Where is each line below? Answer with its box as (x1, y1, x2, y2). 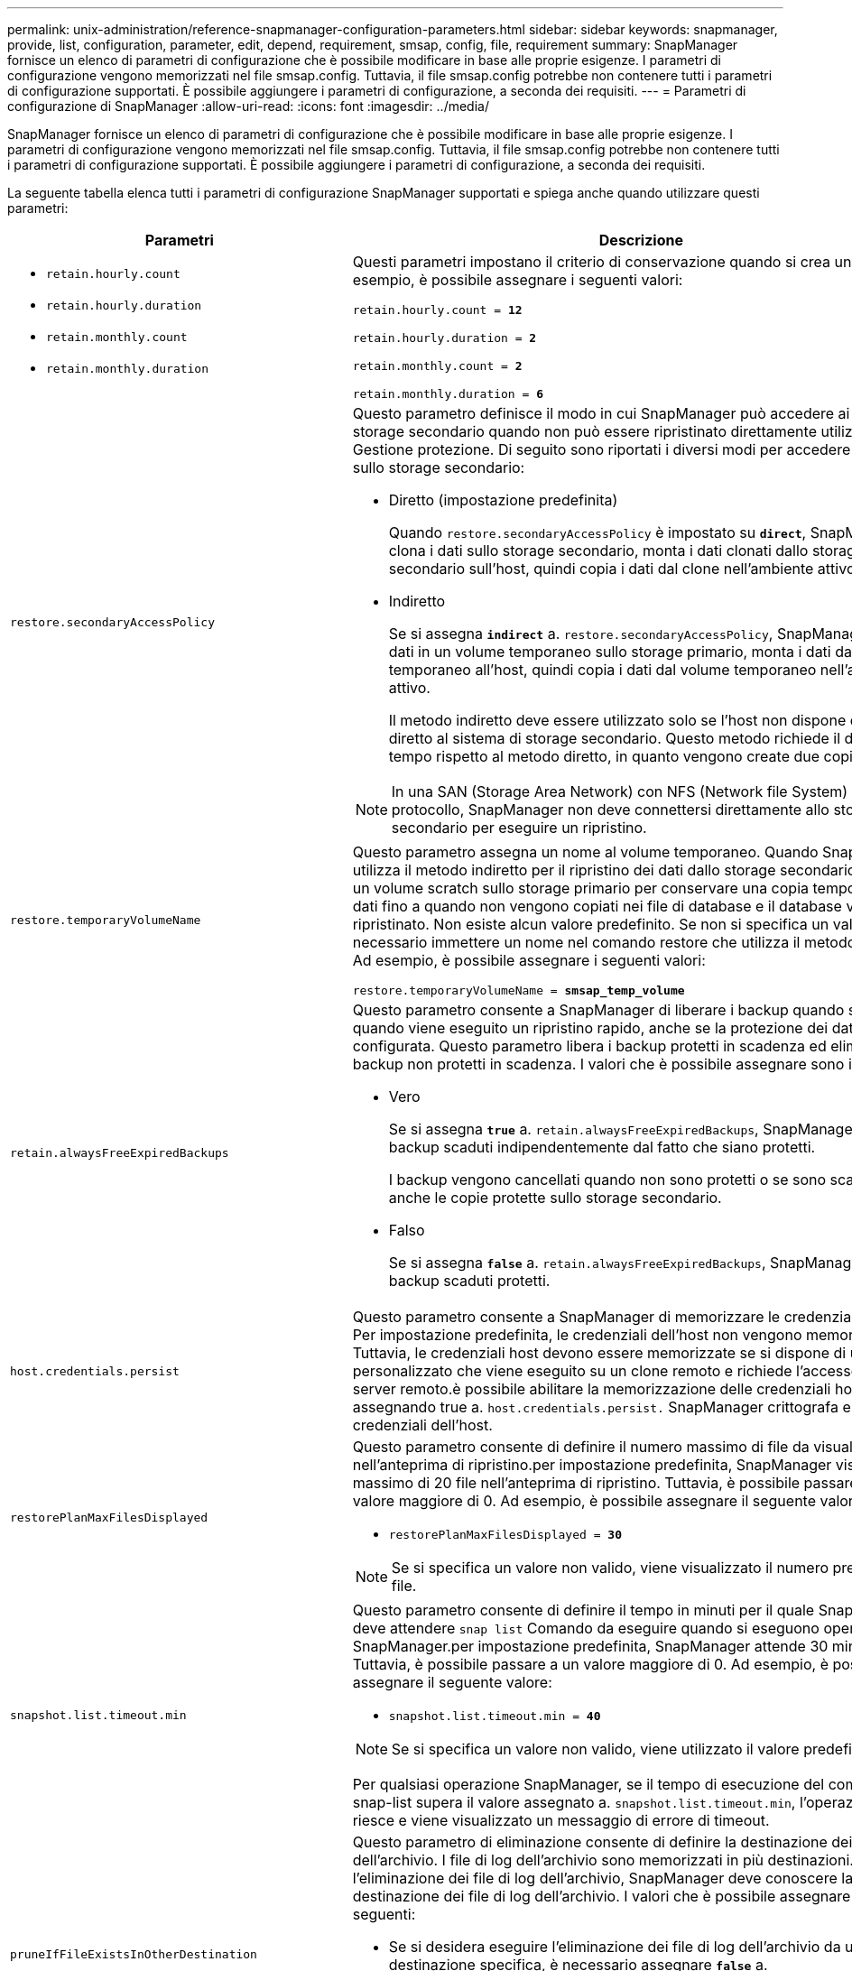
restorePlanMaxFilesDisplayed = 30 (388, 1528, 622, 1541)
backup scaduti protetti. (388, 1272, 551, 1290)
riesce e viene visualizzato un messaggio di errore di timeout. (352, 1811, 770, 1829)
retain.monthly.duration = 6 (352, 387, 544, 401)
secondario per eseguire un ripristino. (391, 819, 647, 837)
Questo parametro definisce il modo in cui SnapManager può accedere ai (352, 404, 850, 422)
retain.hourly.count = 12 (352, 303, 523, 317)
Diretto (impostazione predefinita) (388, 491, 618, 509)
